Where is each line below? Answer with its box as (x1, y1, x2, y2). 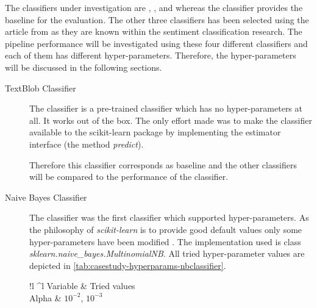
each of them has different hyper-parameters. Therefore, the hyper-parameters (5, 49, 296, 62)
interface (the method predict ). (29, 137, 144, 150)
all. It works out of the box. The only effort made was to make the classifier (29, 113, 312, 126)
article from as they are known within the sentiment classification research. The (5, 25, 302, 38)
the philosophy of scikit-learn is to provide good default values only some (29, 223, 302, 235)
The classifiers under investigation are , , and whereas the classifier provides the (5, 1, 303, 13)
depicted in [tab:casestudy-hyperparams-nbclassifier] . (29, 259, 226, 271)
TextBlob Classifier (5, 81, 76, 94)
